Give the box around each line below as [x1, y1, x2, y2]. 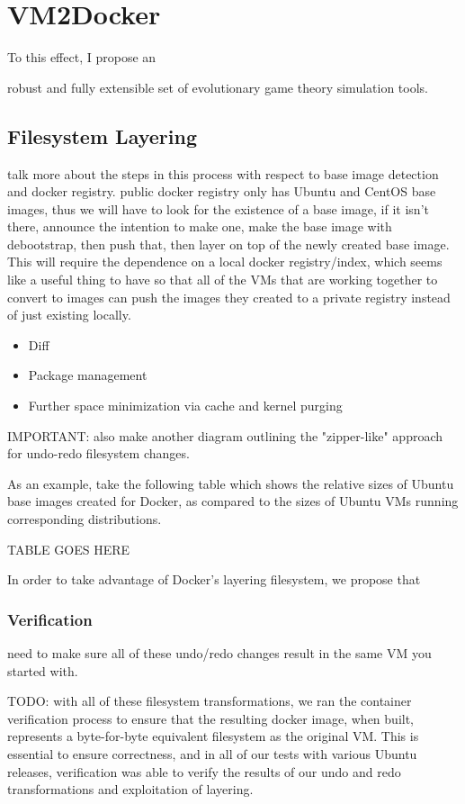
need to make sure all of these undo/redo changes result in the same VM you [7, 644, 432, 663]
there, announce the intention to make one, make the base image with [7, 217, 392, 236]
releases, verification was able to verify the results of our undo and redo [7, 762, 401, 781]
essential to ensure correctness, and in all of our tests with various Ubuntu [7, 744, 417, 763]
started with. [7, 661, 78, 680]
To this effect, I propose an [7, 48, 156, 67]
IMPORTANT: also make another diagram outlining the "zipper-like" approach [7, 426, 443, 445]
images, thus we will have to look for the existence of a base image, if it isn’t [7, 199, 429, 218]
